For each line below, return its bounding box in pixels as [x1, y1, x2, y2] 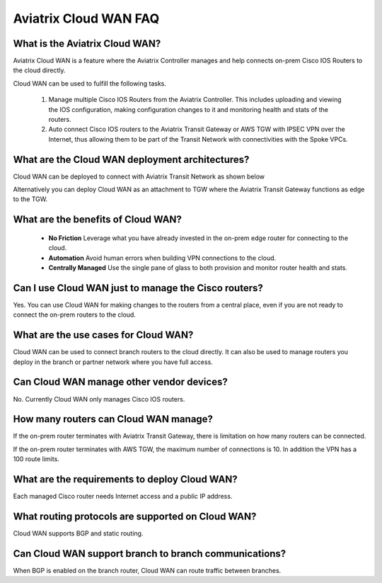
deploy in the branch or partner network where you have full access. [13, 358, 214, 366]
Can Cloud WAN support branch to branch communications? [13, 548, 286, 560]
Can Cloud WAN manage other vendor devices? [13, 376, 228, 388]
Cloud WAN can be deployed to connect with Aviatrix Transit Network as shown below [13, 172, 265, 181]
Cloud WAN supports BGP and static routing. [13, 529, 144, 538]
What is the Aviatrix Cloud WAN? [13, 38, 161, 50]
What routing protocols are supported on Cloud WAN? [13, 510, 257, 522]
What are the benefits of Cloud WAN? [13, 213, 182, 226]
